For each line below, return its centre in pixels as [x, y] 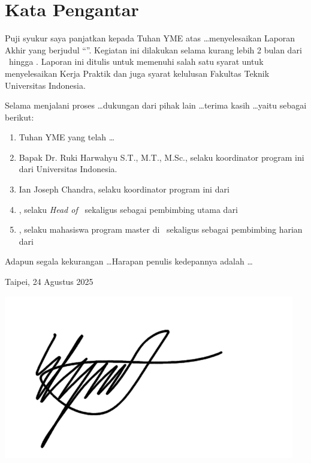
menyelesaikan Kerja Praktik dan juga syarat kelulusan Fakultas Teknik [137, 73]
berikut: [19, 117]
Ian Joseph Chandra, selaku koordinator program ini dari [124, 189]
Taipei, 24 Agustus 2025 [49, 282]
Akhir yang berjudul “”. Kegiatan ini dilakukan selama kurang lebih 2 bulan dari [153, 49]
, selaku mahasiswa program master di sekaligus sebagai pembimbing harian [161, 229]
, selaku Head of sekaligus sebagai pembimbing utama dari [128, 209]
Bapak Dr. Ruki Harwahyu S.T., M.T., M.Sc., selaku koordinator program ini [161, 157]
